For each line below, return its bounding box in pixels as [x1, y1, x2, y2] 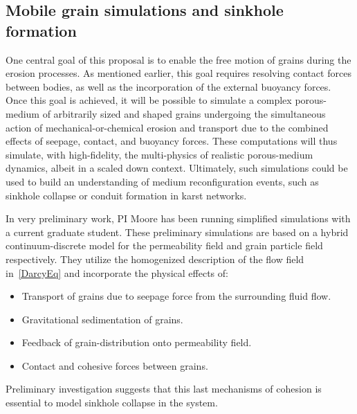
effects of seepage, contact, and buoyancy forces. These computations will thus [6, 134, 338, 148]
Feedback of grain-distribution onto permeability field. [21, 335, 252, 350]
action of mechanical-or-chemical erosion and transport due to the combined [6, 120, 329, 134]
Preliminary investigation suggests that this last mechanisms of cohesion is [6, 381, 322, 396]
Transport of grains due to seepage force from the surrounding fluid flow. [21, 289, 331, 303]
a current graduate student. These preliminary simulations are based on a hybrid [6, 224, 349, 239]
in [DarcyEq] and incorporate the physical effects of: [6, 265, 228, 280]
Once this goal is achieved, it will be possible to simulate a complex [6, 93, 292, 107]
